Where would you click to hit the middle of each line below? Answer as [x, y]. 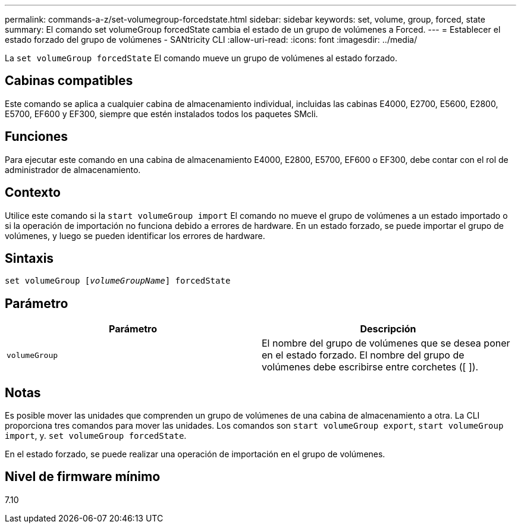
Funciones [37, 137]
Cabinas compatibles [69, 81]
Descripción [388, 329]
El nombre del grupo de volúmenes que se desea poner [386, 343]
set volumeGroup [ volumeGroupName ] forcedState [118, 281]
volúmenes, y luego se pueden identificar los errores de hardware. [135, 235]
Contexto [33, 193]
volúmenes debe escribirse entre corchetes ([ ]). [370, 367]
